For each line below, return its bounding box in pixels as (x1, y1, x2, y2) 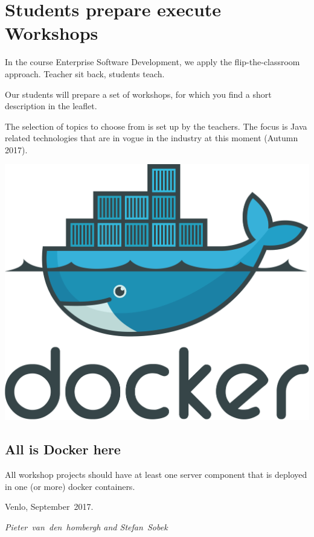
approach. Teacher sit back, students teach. (5, 67, 165, 80)
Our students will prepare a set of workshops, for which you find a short (5, 87, 272, 100)
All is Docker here (5, 440, 121, 459)
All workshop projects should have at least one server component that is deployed (5, 468, 307, 480)
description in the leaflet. (5, 100, 97, 112)
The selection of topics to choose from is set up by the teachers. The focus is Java (5, 119, 307, 132)
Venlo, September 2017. (5, 500, 94, 513)
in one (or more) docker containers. (5, 480, 135, 492)
